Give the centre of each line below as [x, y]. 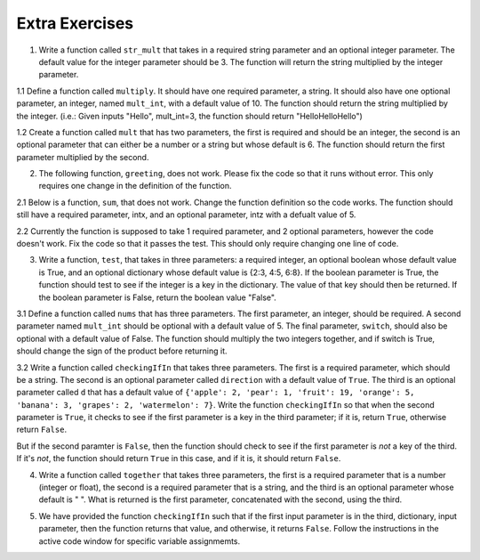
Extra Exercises [75, 23]
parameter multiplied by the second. [83, 157]
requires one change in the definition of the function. [135, 186]
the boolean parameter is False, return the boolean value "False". [158, 297]
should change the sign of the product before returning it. [122, 351]
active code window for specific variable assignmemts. [140, 541]
